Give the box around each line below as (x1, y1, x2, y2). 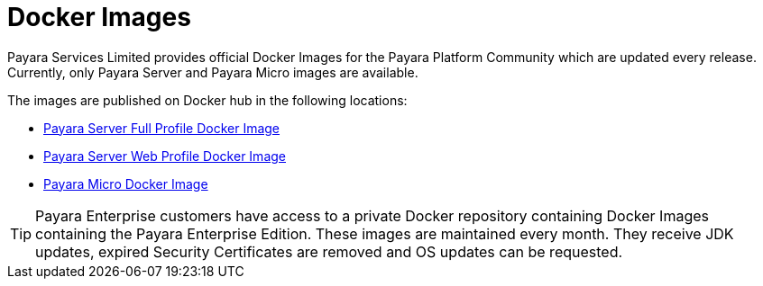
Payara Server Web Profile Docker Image (43, 147, 286, 164)
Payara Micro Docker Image (43, 175, 208, 192)
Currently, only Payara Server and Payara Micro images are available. (7, 64, 418, 80)
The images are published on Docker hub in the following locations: (7, 92, 408, 108)
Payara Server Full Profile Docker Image (43, 120, 280, 136)
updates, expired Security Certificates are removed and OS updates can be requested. (35, 242, 623, 261)
